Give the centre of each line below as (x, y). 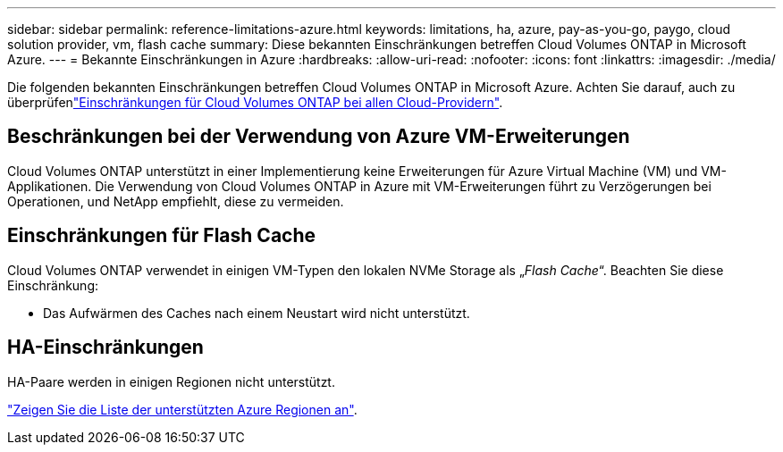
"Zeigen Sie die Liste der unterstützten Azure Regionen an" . (182, 409)
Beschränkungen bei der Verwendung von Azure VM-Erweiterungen (319, 137)
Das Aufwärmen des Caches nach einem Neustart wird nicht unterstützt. (257, 313)
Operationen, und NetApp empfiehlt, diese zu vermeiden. (176, 201)
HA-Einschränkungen (105, 347)
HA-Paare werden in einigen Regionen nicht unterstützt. (171, 381)
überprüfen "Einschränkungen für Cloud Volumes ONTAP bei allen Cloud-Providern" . (255, 102)
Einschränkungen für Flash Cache (162, 236)
